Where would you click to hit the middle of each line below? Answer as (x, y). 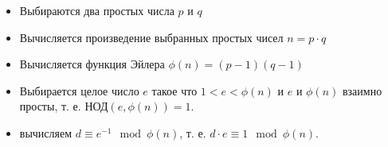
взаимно (362, 90)
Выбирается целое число (79, 90)
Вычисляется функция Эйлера (92, 64)
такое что (174, 90)
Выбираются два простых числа (97, 10)
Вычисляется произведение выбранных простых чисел (151, 37)
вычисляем (46, 132)
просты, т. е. (50, 106)
